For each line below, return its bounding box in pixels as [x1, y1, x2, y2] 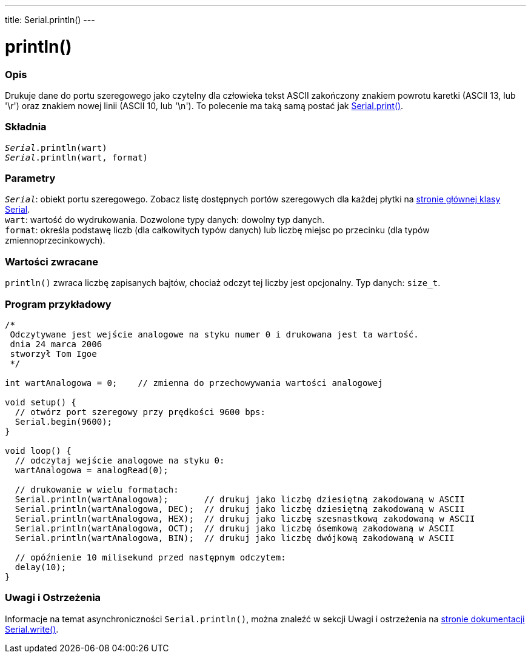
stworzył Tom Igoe [10, 348, 97, 359]
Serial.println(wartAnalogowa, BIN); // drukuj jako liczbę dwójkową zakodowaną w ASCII [15, 533, 455, 543]
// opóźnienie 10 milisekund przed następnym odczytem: [15, 552, 286, 562]
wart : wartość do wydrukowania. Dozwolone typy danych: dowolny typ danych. [5, 214, 325, 225]
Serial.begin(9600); [15, 416, 113, 427]
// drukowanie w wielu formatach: [15, 484, 179, 494]
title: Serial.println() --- [5, 15, 95, 25]
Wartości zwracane [5, 255, 98, 268]
